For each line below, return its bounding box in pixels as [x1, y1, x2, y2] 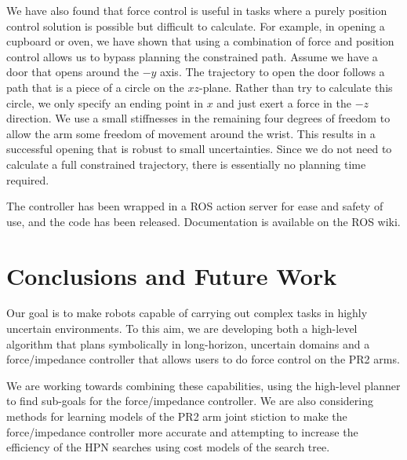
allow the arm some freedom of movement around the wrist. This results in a [6, 125, 376, 141]
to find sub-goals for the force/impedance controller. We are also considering [6, 392, 373, 409]
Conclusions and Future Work [6, 259, 337, 291]
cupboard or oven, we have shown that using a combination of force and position [6, 33, 394, 49]
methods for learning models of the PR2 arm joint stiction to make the [6, 408, 347, 424]
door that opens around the [6, 64, 139, 80]
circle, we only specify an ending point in [6, 94, 203, 111]
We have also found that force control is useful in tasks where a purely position [6, 2, 387, 18]
